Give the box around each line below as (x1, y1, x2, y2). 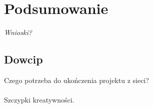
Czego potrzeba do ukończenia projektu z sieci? (4, 74, 149, 85)
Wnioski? (4, 27, 32, 37)
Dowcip (4, 51, 43, 67)
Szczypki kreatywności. (4, 94, 74, 105)
